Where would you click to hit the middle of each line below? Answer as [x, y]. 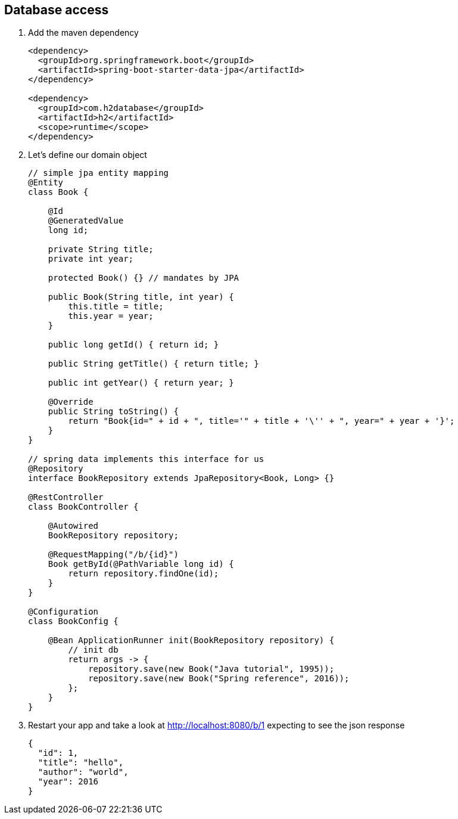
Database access [57, 10]
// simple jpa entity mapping [99, 173]
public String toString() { [113, 412]
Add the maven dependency [83, 33]
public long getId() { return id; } [133, 345]
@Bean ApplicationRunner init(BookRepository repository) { [191, 640]
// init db [93, 650]
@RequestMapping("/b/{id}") [113, 555]
